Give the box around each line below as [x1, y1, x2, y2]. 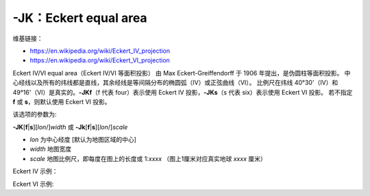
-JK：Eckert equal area [12, 10, 147, 25]
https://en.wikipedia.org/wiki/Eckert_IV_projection [29, 47, 171, 55]
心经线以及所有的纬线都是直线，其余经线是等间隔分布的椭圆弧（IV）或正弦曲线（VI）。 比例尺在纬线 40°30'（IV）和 [12, 79, 338, 87]
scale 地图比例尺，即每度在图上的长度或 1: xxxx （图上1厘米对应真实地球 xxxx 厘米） [29, 154, 267, 162]
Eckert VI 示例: [12, 180, 54, 188]
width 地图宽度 [29, 145, 72, 154]
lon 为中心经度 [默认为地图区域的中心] [29, 136, 137, 144]
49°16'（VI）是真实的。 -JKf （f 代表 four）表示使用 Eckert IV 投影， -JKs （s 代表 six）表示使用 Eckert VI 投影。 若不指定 [12, 88, 353, 96]
